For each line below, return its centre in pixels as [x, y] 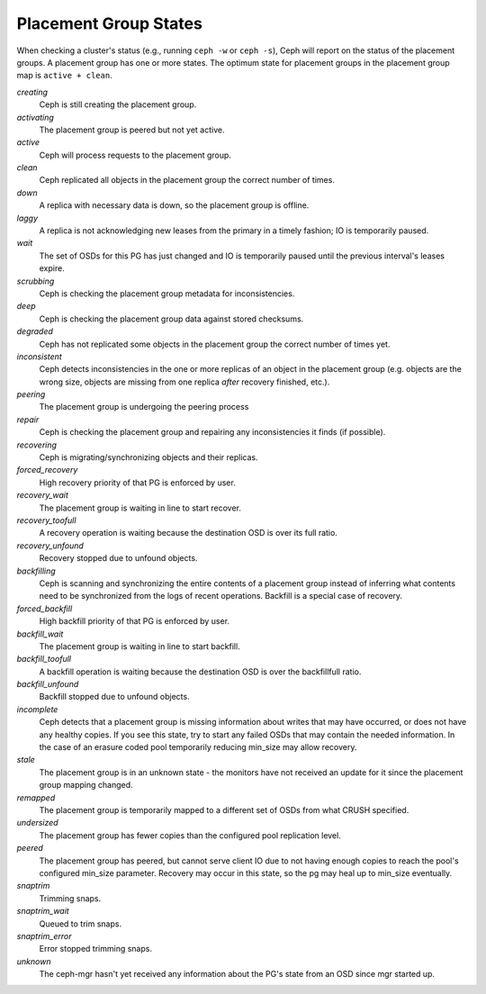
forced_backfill [45, 609]
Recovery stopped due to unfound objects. [118, 558]
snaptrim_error [44, 935]
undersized [37, 823]
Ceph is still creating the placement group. [118, 104]
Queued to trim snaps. [80, 924]
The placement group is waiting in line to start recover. [140, 508]
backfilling [36, 571]
